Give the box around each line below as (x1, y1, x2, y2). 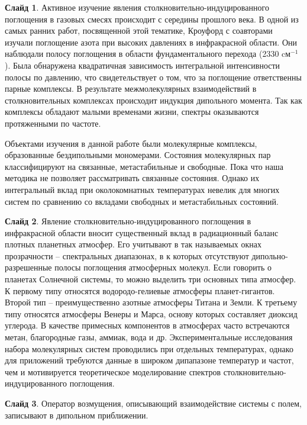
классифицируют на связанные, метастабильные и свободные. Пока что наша (5, 160, 284, 172)
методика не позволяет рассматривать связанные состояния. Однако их (5, 172, 260, 184)
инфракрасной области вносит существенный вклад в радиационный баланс (5, 226, 279, 239)
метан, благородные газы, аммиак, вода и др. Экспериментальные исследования (5, 331, 293, 343)
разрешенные (5, 261, 52, 273)
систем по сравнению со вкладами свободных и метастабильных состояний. (5, 195, 279, 207)
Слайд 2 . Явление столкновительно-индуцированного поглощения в (5, 215, 251, 227)
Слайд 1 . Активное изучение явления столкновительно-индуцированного (5, 1, 269, 13)
